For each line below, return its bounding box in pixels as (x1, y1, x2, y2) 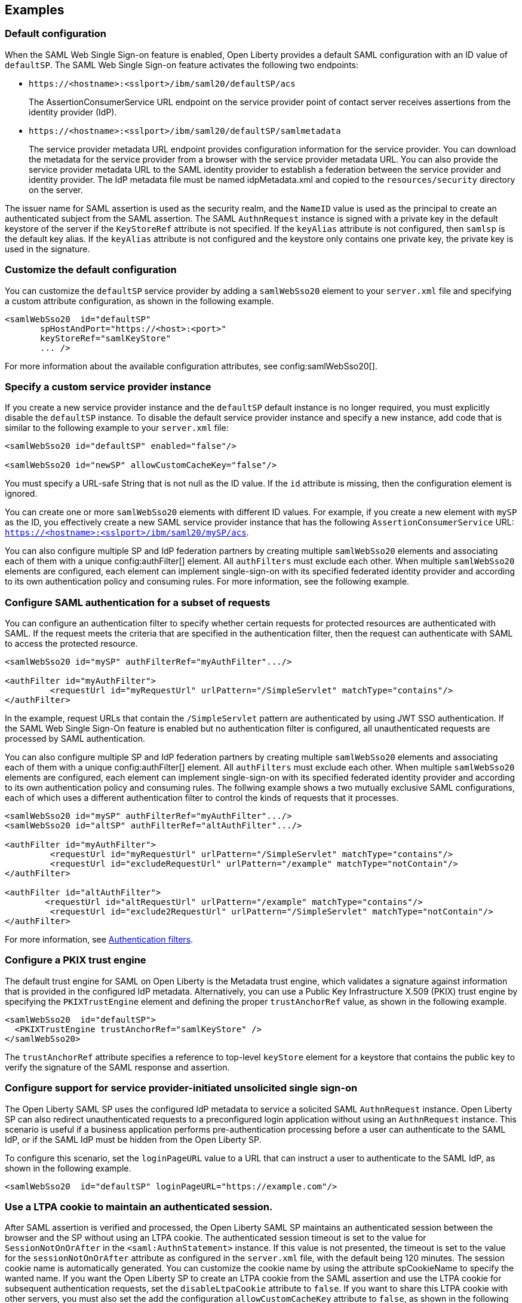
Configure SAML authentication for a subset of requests (5, 596, 271, 608)
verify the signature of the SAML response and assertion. (5, 1062, 230, 1072)
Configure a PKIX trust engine (5, 954, 146, 966)
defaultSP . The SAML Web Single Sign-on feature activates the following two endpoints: (5, 59, 358, 70)
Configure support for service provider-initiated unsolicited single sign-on (5, 1082, 358, 1094)
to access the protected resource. (5, 638, 138, 649)
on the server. (29, 184, 83, 195)
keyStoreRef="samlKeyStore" (40, 333, 171, 343)
